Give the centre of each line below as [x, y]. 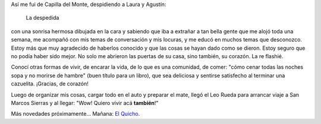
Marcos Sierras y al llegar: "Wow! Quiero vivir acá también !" [85, 103]
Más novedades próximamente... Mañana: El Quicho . [75, 114]
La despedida [43, 18]
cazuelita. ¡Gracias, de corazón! [50, 84]
